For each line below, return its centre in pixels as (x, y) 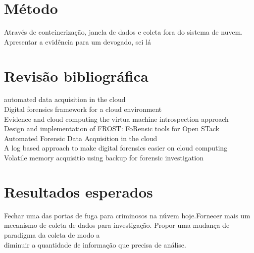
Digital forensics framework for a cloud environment (83, 109)
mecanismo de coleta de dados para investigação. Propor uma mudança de (117, 225)
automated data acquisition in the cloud (65, 99)
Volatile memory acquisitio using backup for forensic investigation (104, 157)
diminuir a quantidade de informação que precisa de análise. (95, 244)
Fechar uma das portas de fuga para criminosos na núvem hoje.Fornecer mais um (127, 215)
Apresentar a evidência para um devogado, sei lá (77, 41)
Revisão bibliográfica (76, 76)
